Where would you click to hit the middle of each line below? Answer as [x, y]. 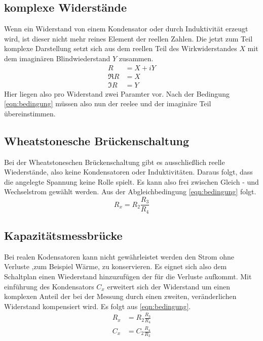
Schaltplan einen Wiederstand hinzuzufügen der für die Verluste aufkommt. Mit [128, 276]
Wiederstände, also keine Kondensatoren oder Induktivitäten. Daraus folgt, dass [128, 172]
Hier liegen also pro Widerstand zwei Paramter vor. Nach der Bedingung [117, 93]
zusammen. [136, 58]
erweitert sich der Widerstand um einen [168, 286]
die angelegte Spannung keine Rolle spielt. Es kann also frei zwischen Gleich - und [131, 181]
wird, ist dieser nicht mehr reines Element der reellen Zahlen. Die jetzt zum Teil [128, 38]
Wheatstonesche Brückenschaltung [97, 140]
